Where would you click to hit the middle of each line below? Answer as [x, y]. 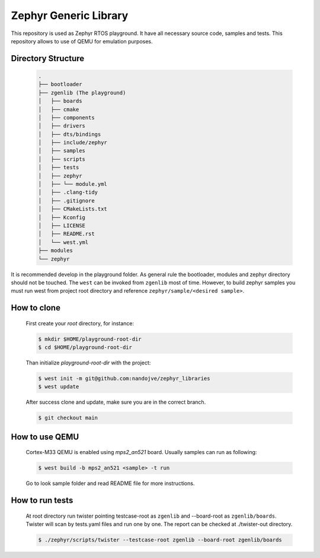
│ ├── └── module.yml [73, 184]
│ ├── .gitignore [66, 201]
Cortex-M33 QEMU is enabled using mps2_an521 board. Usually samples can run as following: [141, 452]
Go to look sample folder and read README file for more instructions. [110, 483]
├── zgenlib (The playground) [82, 93]
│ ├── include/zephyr [73, 143]
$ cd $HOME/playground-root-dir [85, 348]
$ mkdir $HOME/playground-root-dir [90, 339]
